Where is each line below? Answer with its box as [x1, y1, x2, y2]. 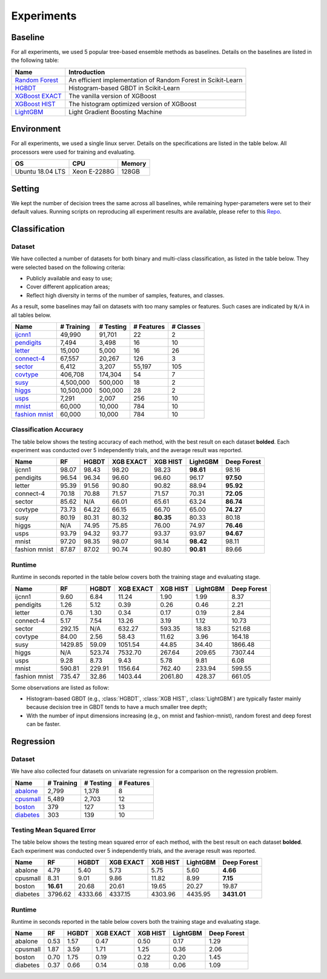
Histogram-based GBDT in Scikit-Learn [68, 84, 180, 92]
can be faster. [26, 720, 61, 728]
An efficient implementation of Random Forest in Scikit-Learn [68, 76, 243, 84]
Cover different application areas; [26, 283, 110, 291]
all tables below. [11, 311, 51, 319]
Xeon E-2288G [72, 168, 115, 176]
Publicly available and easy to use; [26, 274, 113, 282]
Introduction [68, 67, 105, 76]
